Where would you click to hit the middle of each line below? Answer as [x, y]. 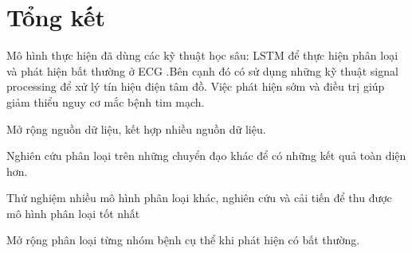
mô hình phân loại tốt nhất [73, 213]
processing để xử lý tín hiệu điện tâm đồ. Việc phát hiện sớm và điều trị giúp [196, 86]
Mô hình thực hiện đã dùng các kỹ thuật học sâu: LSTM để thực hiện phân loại [202, 55]
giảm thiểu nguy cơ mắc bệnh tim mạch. [106, 101]
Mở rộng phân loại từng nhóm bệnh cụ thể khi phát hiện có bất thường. [183, 240]
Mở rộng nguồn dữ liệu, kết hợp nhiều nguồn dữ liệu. [136, 128]
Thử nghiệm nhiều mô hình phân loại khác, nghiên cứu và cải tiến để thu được [199, 198]
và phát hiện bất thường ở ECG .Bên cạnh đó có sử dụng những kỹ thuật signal [202, 70]
